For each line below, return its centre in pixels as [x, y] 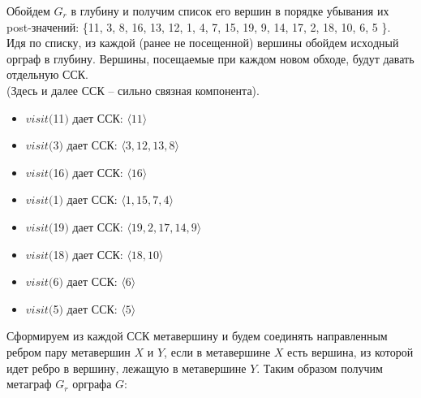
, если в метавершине [217, 351]
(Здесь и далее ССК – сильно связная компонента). [133, 90]
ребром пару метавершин [69, 351]
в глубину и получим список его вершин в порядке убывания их [230, 11]
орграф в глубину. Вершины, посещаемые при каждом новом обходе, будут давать [210, 58]
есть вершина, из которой [350, 351]
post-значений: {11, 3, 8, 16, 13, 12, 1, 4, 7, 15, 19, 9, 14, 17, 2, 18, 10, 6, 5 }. [199, 26]
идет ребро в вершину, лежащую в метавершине [127, 368]
